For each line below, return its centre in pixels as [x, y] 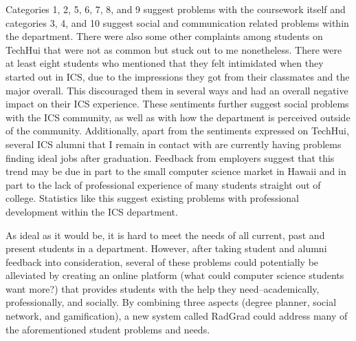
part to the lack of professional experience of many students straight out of [163, 184]
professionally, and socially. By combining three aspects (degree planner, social [171, 302]
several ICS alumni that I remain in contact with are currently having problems [174, 144]
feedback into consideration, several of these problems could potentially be [162, 261]
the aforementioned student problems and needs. [108, 329]
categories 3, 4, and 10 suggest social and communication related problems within [177, 22]
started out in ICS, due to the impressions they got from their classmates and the [178, 76]
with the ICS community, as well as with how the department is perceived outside [178, 117]
